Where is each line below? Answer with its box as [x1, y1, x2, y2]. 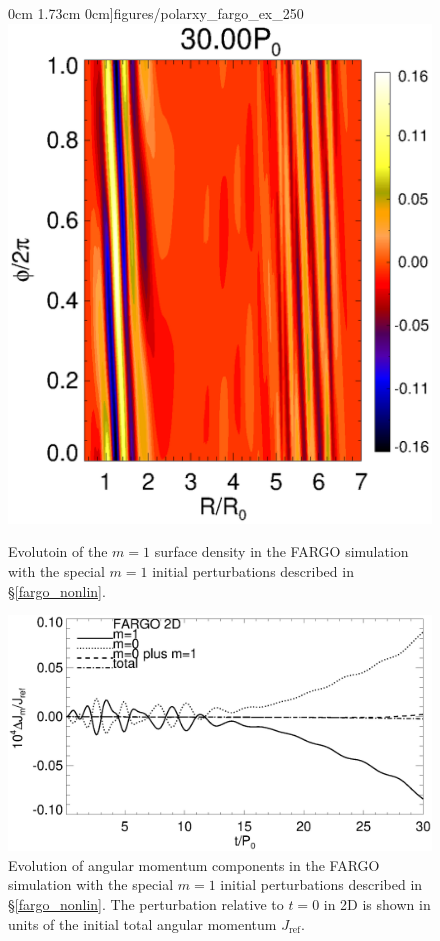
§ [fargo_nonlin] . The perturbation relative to [8, 893, 284, 914]
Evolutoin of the [8, 541, 108, 562]
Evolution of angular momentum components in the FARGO [8, 854, 380, 875]
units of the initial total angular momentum [8, 913, 277, 934]
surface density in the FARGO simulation [154, 541, 409, 562]
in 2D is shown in [323, 893, 431, 914]
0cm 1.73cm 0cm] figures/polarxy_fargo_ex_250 [8, 3, 304, 23]
